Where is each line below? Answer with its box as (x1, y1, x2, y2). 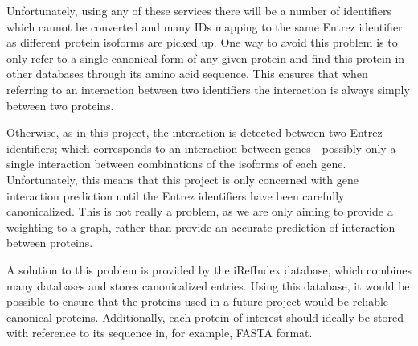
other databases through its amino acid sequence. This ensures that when (6, 65, 368, 82)
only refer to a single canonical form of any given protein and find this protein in (6, 49, 405, 66)
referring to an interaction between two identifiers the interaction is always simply (6, 80, 410, 97)
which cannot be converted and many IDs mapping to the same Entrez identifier (6, 18, 403, 35)
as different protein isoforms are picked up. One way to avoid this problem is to (6, 34, 398, 51)
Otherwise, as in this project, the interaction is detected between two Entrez (6, 124, 383, 141)
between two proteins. (6, 97, 114, 113)
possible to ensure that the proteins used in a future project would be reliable (6, 293, 389, 310)
